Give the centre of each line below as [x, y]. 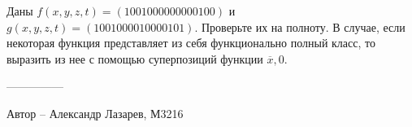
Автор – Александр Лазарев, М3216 [95, 113]
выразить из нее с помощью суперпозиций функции [135, 58]
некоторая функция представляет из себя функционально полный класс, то [191, 43]
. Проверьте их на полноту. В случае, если [300, 26]
